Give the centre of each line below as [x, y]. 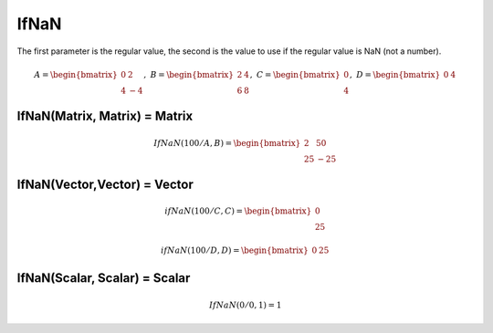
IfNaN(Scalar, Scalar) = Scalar [104, 278]
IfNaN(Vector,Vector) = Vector [105, 184]
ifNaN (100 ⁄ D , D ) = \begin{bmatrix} [235, 250]
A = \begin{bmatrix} [76, 74]
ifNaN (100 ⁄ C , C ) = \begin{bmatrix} [238, 211]
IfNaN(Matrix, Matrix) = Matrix [105, 116]
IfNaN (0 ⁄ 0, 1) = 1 [245, 305]
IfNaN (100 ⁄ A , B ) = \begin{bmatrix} [227, 143]
